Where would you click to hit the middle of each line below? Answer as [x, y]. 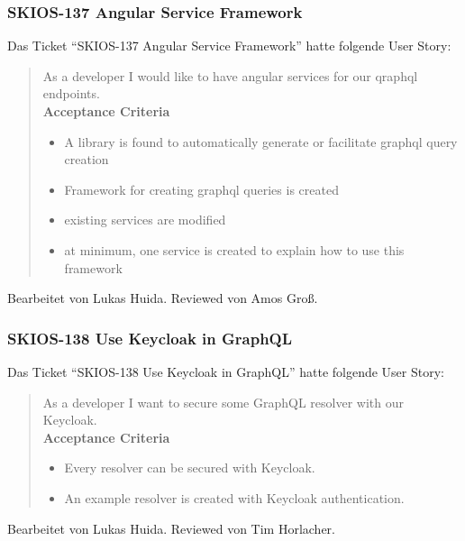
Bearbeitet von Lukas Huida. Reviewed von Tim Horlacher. [171, 528]
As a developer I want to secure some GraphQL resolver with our [223, 402]
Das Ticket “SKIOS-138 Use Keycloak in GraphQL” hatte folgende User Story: [226, 371]
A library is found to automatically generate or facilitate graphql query [261, 141]
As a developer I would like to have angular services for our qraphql [230, 75]
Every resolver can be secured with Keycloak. [190, 468]
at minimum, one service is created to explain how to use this [234, 249]
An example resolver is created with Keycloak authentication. [234, 497]
